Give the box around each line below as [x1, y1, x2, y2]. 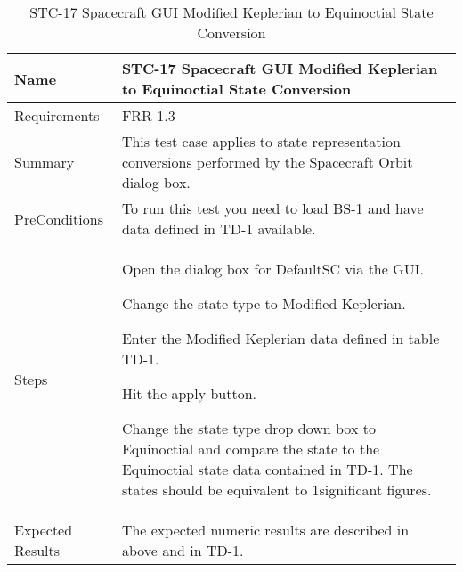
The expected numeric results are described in [121, 519, 410, 540]
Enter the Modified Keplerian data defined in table [121, 328, 440, 348]
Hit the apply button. [121, 383, 257, 404]
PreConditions [14, 208, 103, 229]
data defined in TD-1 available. [121, 218, 316, 239]
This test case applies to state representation [121, 131, 401, 151]
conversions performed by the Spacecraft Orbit [121, 151, 413, 172]
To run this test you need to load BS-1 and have [121, 198, 424, 218]
